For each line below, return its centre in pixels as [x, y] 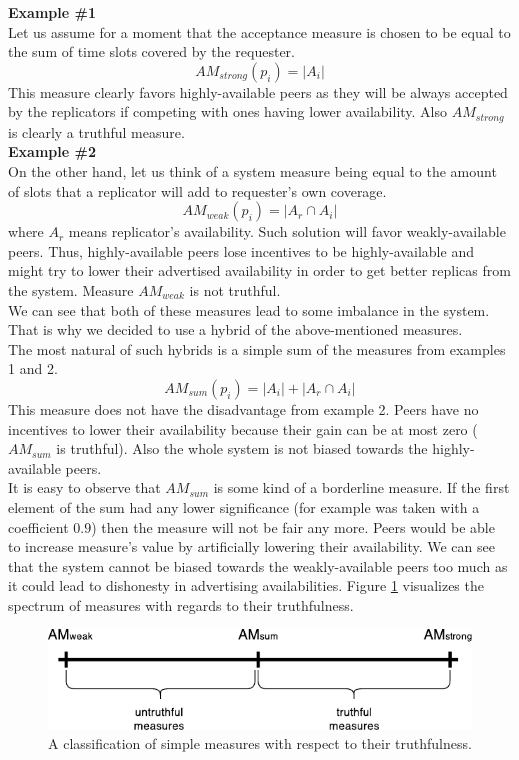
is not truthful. [235, 289]
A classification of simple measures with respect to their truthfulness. [260, 743]
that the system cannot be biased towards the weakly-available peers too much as [258, 565]
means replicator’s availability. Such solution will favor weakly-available [287, 231]
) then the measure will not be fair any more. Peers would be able [293, 526]
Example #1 [52, 12]
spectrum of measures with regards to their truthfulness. [181, 604]
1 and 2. [33, 368]
